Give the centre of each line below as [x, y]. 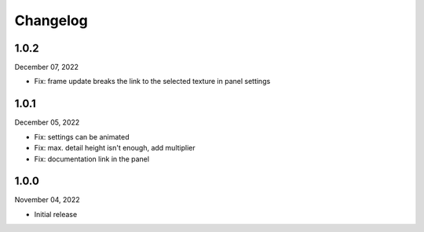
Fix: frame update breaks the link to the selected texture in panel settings [152, 82]
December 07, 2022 [46, 67]
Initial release [56, 214]
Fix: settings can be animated [82, 136]
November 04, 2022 [47, 200]
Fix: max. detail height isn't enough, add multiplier [115, 148]
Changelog [51, 20]
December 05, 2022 [47, 122]
